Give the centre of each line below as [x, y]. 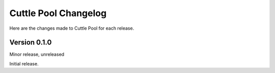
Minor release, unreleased [37, 54]
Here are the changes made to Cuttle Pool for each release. [72, 28]
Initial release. [24, 63]
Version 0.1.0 [31, 43]
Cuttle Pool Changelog [58, 13]
